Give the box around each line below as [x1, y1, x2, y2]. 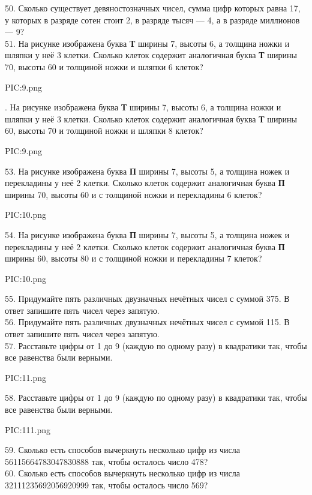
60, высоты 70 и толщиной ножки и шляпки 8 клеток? [5, 124, 203, 137]
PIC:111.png [5, 423, 51, 436]
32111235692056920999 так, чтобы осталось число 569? [5, 479, 208, 491]
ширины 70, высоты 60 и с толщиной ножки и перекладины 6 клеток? [5, 188, 262, 200]
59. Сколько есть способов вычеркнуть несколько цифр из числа [5, 443, 240, 456]
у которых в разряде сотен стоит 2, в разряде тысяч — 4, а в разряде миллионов [5, 13, 300, 26]
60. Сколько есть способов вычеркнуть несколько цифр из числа [5, 467, 240, 479]
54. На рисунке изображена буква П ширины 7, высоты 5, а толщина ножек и [5, 228, 290, 241]
